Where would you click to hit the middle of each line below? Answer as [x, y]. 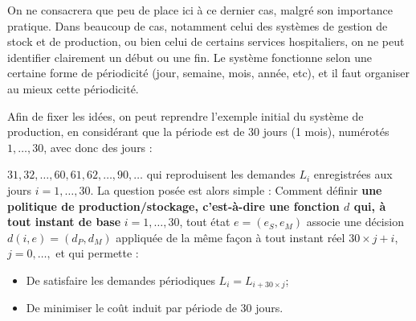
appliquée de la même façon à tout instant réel [230, 237]
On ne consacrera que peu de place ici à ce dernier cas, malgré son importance [200, 10]
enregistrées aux [353, 174]
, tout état [205, 222]
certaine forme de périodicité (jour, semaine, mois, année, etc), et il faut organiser [208, 73]
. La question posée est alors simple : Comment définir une [236, 189]
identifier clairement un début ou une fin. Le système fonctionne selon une [190, 57]
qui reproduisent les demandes [221, 174]
